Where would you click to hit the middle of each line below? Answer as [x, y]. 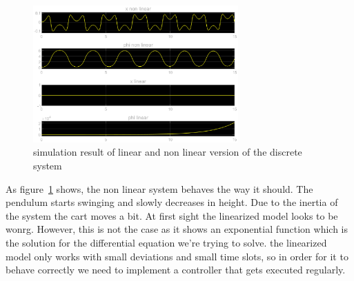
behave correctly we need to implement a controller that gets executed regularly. [176, 270]
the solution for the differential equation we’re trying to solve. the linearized [166, 242]
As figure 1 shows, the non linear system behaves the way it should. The [159, 188]
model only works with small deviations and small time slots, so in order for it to [177, 256]
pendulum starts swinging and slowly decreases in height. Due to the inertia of [172, 202]
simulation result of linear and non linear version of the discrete [168, 152]
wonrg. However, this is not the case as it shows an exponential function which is [177, 229]
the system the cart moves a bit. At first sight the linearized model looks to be [172, 215]
